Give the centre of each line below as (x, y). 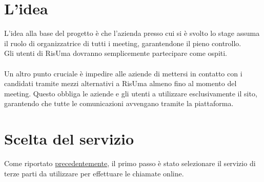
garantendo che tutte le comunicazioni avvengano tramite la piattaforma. (119, 103)
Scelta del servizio (69, 139)
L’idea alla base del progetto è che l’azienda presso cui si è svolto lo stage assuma (132, 33)
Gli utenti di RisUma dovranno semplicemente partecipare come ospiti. (116, 53)
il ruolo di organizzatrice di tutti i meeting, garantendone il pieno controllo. (123, 43)
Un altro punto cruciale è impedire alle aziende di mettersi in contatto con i (123, 73)
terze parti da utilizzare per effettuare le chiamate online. (94, 173)
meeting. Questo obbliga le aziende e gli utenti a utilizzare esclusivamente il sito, (131, 93)
